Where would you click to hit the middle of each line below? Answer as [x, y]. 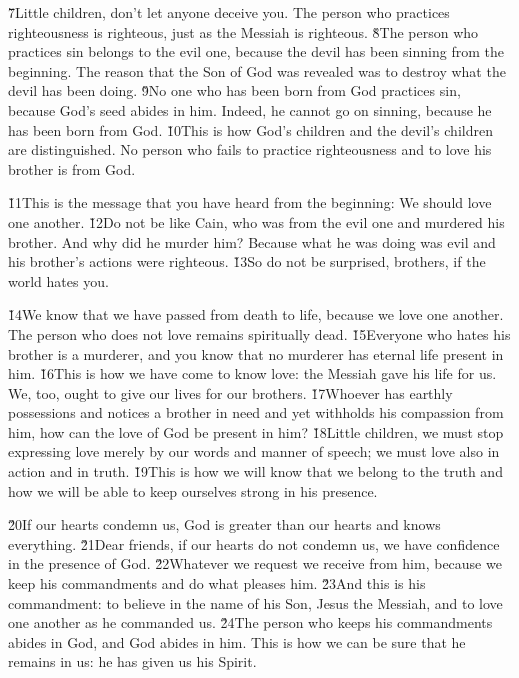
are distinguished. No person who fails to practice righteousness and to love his [250, 149]
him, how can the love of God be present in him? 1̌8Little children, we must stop [256, 431]
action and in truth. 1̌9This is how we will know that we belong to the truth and [255, 471]
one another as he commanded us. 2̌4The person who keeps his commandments [250, 622]
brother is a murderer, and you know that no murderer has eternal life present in [256, 353]
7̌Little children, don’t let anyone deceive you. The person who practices [229, 12]
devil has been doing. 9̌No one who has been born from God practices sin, [234, 90]
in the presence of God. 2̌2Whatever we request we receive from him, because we [255, 563]
